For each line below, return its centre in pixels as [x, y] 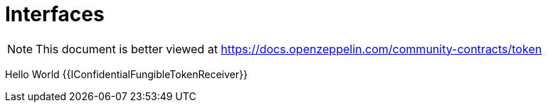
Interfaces [55, 14]
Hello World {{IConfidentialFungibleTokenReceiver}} [126, 74]
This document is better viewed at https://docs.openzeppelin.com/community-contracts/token [289, 49]
